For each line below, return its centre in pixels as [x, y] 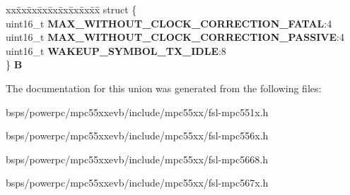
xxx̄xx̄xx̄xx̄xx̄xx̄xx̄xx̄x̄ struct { [71, 9]
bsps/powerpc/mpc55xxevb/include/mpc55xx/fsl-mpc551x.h [137, 112]
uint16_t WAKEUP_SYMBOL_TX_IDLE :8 [116, 50]
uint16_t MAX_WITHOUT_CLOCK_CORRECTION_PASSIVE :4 [175, 37]
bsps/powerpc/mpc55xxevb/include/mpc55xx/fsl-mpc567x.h [137, 183]
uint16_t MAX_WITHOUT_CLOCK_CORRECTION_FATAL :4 [169, 23]
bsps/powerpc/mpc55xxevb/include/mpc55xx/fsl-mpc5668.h [137, 159]
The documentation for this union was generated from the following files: [164, 88]
